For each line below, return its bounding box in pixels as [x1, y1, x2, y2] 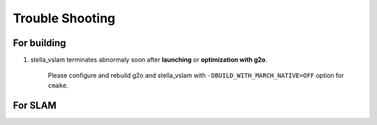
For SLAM [13, 99, 57, 111]
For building [13, 37, 66, 49]
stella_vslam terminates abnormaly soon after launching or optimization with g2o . [30, 56, 268, 64]
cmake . [47, 81, 69, 89]
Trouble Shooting [13, 10, 116, 26]
